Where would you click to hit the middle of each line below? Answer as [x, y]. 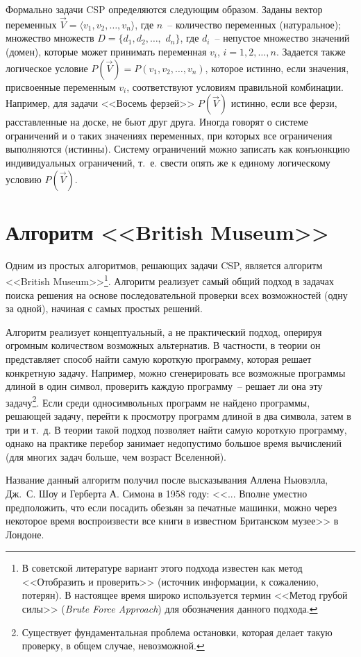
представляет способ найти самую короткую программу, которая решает [159, 358]
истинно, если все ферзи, [284, 103]
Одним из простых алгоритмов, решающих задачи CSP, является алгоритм [164, 265]
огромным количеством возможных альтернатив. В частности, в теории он [163, 345]
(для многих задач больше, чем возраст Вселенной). [116, 456]
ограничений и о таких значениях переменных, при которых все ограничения [169, 135]
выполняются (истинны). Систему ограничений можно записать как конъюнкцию [178, 149]
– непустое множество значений [282, 38]
